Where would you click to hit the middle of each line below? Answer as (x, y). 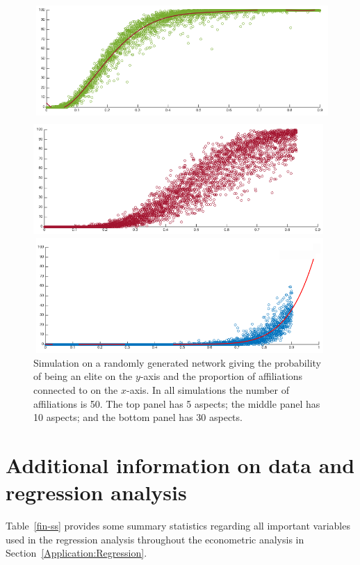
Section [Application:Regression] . (76, 553)
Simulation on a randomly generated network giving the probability (177, 362)
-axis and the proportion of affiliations (221, 376)
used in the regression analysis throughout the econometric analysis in (155, 539)
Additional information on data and (180, 465)
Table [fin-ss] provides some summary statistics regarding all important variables (178, 526)
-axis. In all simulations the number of (208, 390)
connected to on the (76, 390)
